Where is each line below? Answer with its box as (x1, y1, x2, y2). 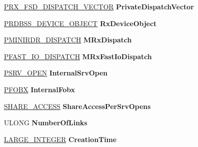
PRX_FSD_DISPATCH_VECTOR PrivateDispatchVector (4, 1, 194, 11)
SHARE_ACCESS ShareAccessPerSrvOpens (4, 101, 151, 111)
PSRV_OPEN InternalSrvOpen (4, 68, 108, 78)
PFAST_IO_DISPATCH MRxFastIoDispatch (4, 51, 152, 61)
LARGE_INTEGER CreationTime (4, 134, 117, 144)
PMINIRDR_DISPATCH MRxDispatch (4, 35, 132, 45)
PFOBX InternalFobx (4, 84, 75, 94)
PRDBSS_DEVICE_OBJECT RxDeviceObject (4, 18, 157, 28)
